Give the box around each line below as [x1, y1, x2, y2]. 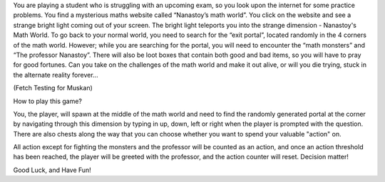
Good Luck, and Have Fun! [13, 166, 92, 174]
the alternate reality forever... [13, 70, 99, 79]
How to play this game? [13, 97, 82, 105]
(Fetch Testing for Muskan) [13, 84, 93, 92]
